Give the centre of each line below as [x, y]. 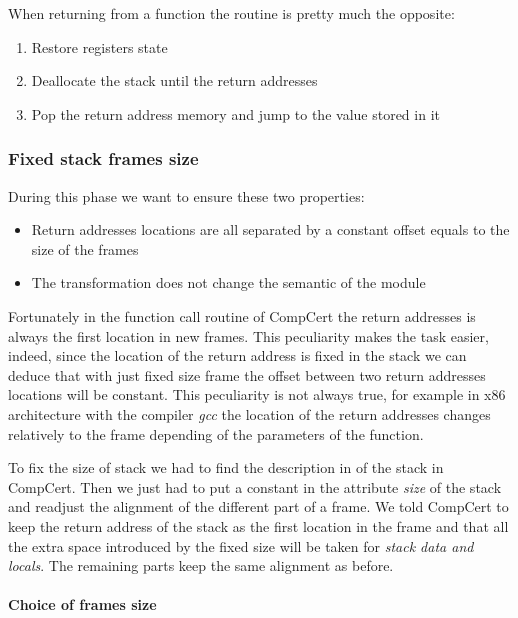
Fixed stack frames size [103, 158]
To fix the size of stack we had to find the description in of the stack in [226, 467]
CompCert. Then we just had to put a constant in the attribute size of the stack [255, 486]
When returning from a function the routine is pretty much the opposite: [231, 13]
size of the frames [85, 248]
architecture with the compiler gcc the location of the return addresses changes [249, 413]
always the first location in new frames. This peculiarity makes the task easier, [248, 335]
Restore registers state [99, 46]
